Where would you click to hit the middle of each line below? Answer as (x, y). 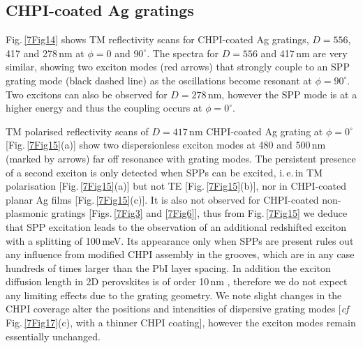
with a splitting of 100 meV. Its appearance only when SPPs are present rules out (180, 240)
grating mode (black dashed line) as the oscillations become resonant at (159, 80)
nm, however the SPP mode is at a (282, 94)
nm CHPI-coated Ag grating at (256, 131)
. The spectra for (183, 53)
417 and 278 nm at (45, 53)
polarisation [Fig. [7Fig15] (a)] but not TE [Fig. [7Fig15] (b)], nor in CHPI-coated (176, 186)
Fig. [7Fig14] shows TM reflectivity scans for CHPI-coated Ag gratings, (157, 39)
